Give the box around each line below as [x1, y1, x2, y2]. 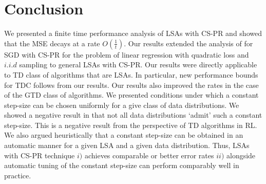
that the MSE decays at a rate [4, 38, 100, 48]
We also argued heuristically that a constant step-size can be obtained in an [4, 130, 243, 140]
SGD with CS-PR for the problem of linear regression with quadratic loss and [4, 49, 249, 60]
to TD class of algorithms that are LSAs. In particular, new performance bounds [4, 69, 258, 80]
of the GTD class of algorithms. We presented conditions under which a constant [4, 89, 259, 100]
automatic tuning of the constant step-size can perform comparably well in [4, 160, 239, 171]
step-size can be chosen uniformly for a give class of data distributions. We [4, 99, 239, 110]
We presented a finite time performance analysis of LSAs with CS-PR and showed [4, 28, 262, 39]
